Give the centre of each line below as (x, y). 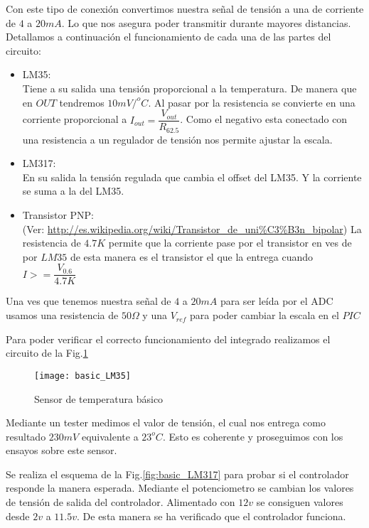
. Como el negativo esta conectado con (264, 119)
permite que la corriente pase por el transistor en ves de (230, 243)
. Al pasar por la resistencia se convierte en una (252, 102)
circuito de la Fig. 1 (47, 353)
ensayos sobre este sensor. (61, 450)
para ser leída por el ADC (277, 301)
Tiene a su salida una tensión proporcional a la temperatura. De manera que (189, 88)
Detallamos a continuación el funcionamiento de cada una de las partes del (169, 37)
